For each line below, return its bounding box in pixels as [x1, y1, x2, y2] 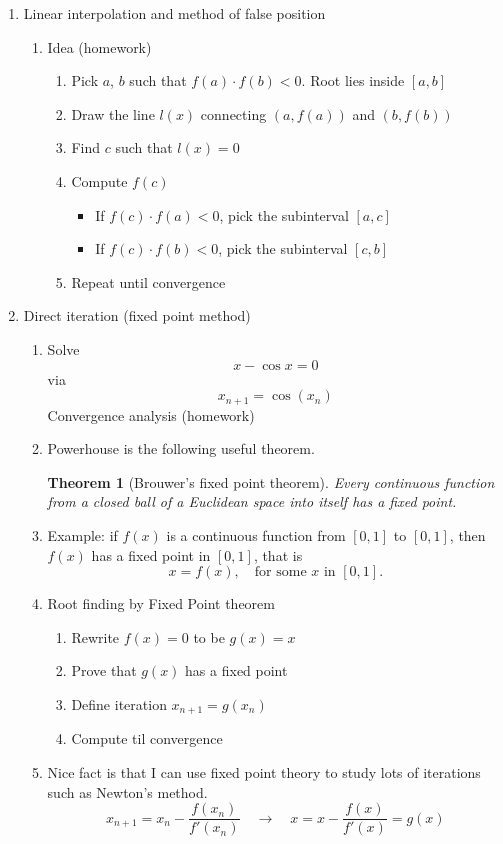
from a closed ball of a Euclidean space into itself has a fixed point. [47, 491, 457, 512]
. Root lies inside [301, 70, 405, 91]
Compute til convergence [71, 728, 223, 749]
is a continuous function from [166, 524, 346, 545]
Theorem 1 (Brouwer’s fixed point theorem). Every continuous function [47, 471, 495, 492]
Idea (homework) [47, 36, 152, 57]
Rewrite [71, 626, 120, 647]
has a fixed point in [91, 544, 211, 565]
